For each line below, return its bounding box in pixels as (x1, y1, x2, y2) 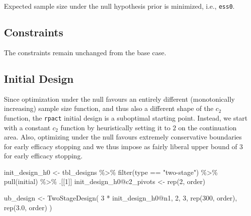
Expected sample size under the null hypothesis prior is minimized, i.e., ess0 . (4, 1, 235, 11)
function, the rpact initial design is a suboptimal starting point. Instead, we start (4, 112, 248, 123)
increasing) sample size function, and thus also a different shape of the (4, 103, 214, 113)
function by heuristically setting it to (60, 122, 171, 132)
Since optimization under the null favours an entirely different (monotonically (4, 93, 235, 104)
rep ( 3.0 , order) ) (4, 202, 52, 212)
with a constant (4, 122, 51, 132)
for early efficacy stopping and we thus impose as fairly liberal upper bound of (4, 141, 237, 151)
